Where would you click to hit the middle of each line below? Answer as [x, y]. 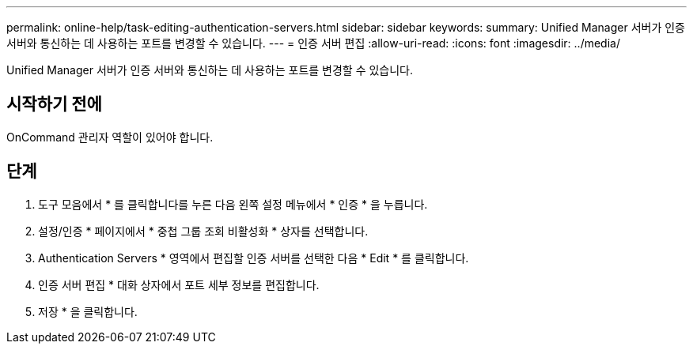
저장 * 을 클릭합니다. [88, 311]
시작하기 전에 [54, 104]
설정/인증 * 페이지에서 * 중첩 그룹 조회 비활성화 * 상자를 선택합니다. [203, 231]
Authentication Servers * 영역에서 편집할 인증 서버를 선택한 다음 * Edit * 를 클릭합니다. [254, 258]
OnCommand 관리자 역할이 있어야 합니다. [110, 137]
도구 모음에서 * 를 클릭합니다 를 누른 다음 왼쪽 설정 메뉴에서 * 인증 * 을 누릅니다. [233, 204]
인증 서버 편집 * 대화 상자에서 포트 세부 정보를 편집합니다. [179, 284]
